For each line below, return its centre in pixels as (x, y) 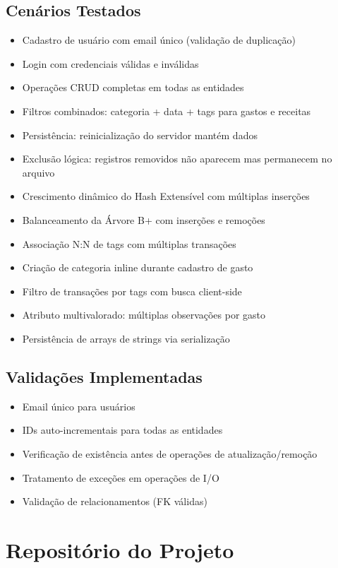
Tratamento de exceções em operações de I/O (121, 477)
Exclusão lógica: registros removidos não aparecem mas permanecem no (177, 159)
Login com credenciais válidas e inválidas (110, 63)
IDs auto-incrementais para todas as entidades (122, 430)
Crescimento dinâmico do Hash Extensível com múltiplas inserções (166, 196)
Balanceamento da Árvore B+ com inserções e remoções (144, 219)
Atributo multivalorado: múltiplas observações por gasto (144, 315)
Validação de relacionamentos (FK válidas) (115, 501)
